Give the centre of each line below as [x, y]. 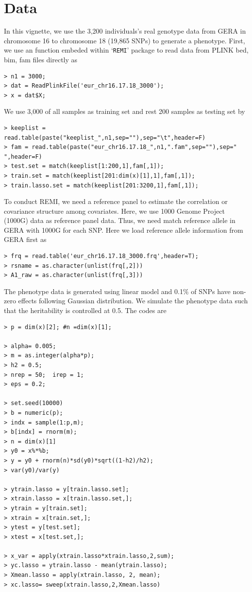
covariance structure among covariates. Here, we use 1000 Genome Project [114, 211]
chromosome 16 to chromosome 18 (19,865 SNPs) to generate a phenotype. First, [125, 40]
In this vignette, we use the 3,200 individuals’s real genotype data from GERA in [125, 31]
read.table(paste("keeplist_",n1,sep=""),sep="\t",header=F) [105, 138]
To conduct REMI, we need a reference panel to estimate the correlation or [116, 201]
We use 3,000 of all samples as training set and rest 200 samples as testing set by [125, 111]
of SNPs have [211, 291]
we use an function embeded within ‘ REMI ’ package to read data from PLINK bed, [126, 50]
